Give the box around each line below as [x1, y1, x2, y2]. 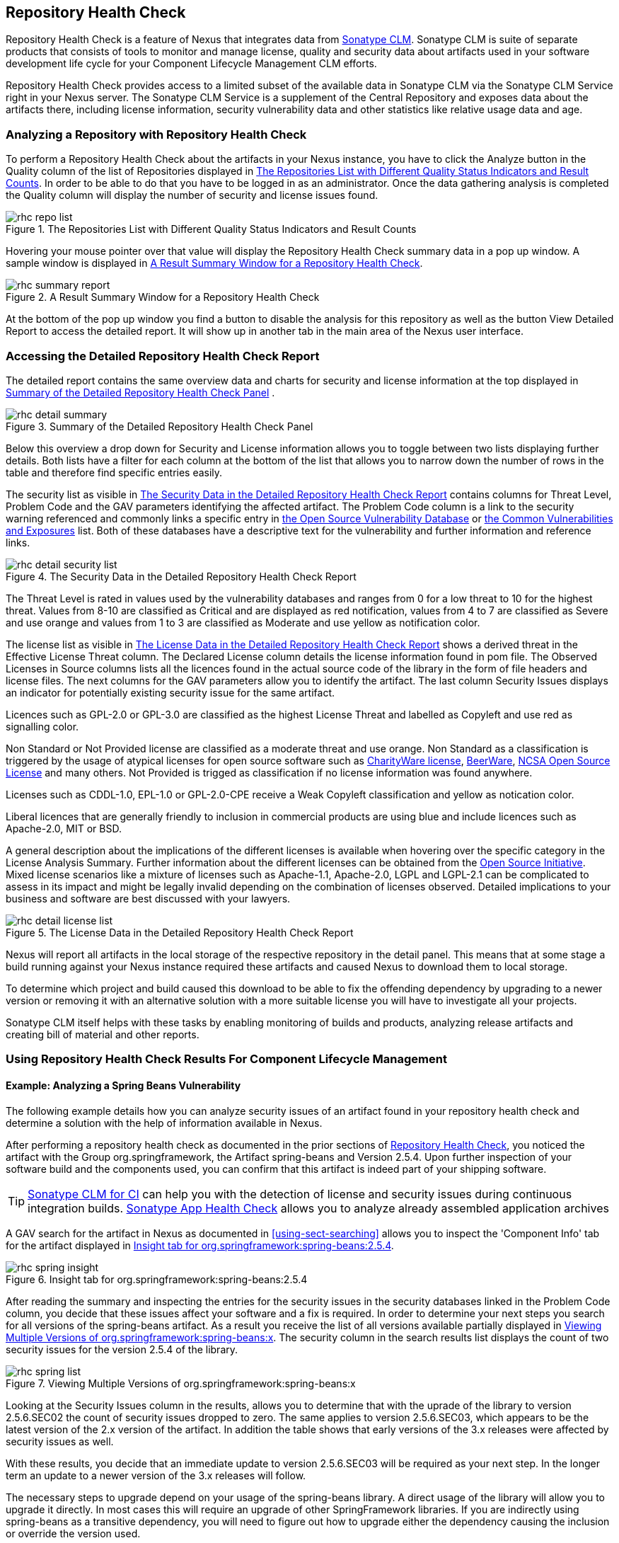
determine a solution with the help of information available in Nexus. [6, 1116, 323, 1129]
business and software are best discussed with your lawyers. [6, 892, 291, 905]
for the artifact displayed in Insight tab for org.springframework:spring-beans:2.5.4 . [6, 1239, 394, 1251]
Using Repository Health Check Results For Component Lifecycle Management [6, 1052, 447, 1067]
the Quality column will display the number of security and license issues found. [6, 189, 378, 202]
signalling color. [6, 720, 79, 733]
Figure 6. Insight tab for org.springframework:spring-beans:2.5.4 [6, 1273, 308, 1285]
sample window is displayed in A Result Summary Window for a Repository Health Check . [6, 257, 423, 270]
